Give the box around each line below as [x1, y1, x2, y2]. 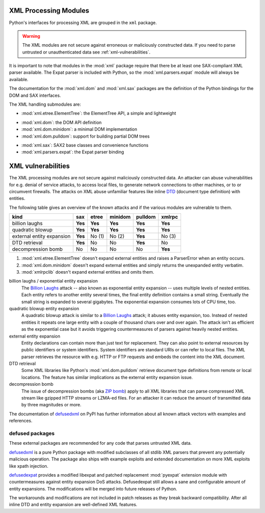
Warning [22, 33, 40, 39]
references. [9, 418, 33, 424]
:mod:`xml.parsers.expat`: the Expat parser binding [21, 149, 125, 155]
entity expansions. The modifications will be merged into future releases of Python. [9, 485, 178, 491]
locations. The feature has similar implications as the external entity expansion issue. [21, 374, 193, 380]
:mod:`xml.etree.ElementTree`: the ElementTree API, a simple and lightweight [21, 111, 176, 116]
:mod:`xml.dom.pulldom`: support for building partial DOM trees [21, 133, 150, 139]
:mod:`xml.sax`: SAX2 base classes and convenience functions [21, 142, 149, 148]
